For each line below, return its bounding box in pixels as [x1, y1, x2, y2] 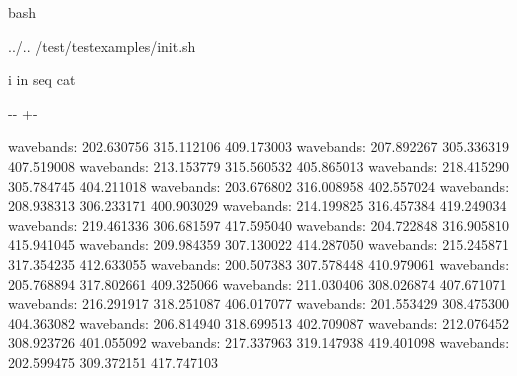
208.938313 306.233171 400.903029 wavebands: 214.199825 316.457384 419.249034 [8, 195, 507, 216]
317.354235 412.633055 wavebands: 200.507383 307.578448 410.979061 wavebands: [8, 253, 510, 274]
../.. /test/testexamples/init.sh [8, 35, 196, 56]
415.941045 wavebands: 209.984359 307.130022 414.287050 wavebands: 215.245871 [8, 234, 510, 255]
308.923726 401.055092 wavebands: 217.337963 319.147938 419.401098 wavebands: [8, 332, 510, 353]
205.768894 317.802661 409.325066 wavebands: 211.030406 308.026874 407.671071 [8, 273, 507, 294]
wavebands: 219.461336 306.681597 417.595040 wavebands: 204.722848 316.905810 [8, 214, 510, 235]
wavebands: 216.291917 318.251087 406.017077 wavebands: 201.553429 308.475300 [8, 293, 510, 314]
